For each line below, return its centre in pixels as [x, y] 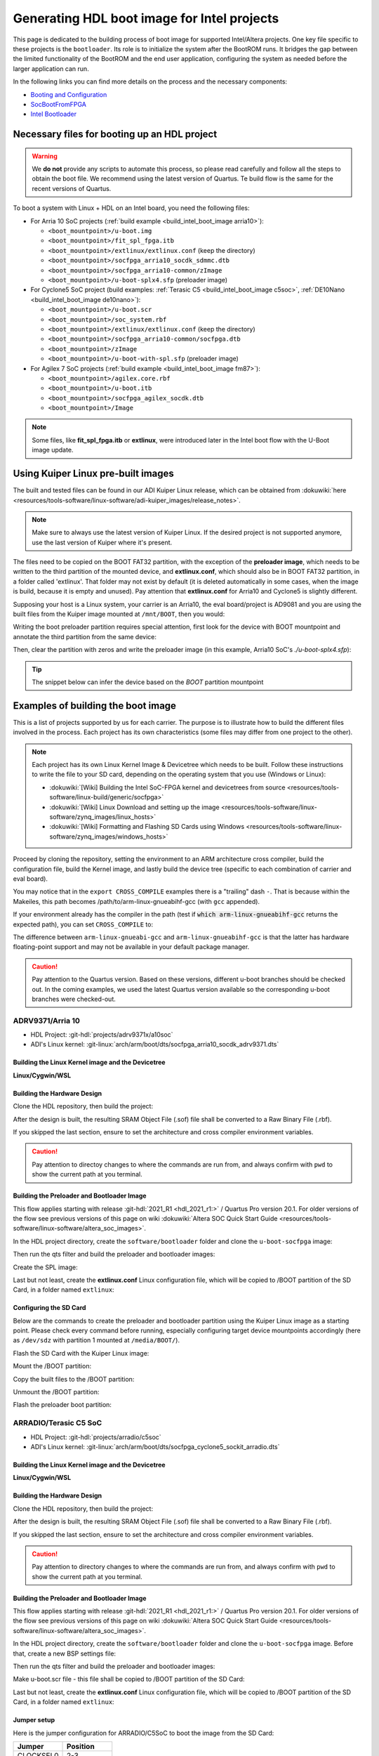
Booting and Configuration [69, 94]
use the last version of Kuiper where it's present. [102, 542]
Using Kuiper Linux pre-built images [94, 474]
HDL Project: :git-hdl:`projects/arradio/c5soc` [96, 1437]
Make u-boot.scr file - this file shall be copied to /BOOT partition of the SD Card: [129, 1679]
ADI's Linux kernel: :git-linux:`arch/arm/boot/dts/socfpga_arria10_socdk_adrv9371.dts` [155, 1044]
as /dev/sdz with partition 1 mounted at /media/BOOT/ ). [97, 1340]
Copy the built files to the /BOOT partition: [74, 1379]
